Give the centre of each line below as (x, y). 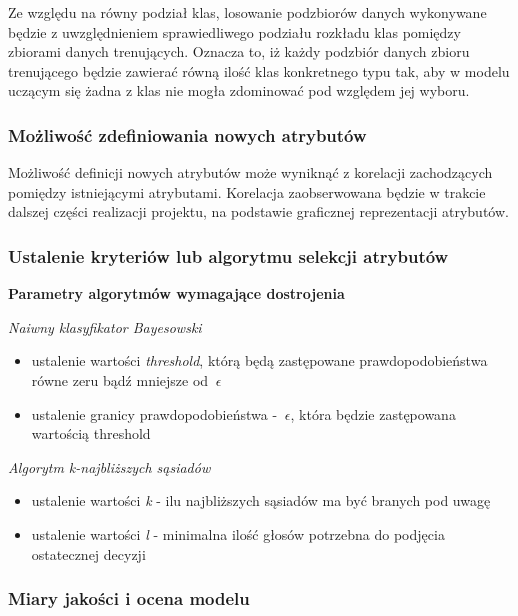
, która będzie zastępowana (373, 413)
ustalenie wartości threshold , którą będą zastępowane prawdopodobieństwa (259, 360)
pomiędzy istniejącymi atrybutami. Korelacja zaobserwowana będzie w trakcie (247, 191)
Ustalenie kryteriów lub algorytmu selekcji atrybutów (228, 255)
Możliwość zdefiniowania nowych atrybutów (187, 134)
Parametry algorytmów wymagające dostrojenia (176, 293)
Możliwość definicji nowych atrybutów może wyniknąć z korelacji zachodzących (250, 172)
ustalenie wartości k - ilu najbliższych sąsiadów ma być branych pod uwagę (261, 500)
